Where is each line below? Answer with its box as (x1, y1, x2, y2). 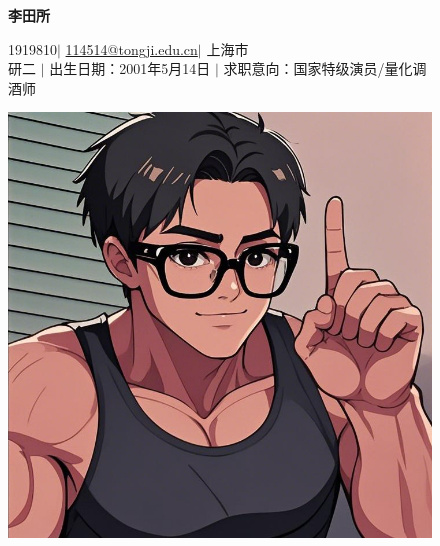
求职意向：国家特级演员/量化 (223, 58, 413, 79)
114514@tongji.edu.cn (65, 38, 198, 59)
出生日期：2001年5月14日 (49, 58, 211, 79)
